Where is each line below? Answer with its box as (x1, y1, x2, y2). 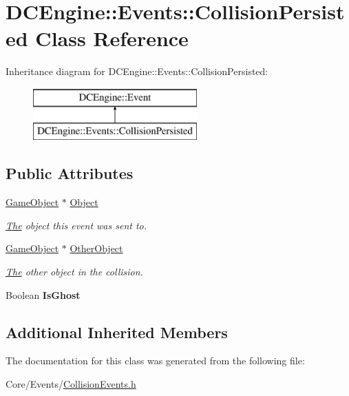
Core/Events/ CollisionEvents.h (6, 377, 136, 391)
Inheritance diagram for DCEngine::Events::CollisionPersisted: (6, 64, 268, 79)
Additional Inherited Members (6, 321, 228, 342)
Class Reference (35, 24, 189, 52)
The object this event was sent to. (6, 218, 147, 232)
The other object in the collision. (6, 264, 143, 279)
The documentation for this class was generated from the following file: (6, 353, 305, 368)
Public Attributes (6, 163, 134, 184)
